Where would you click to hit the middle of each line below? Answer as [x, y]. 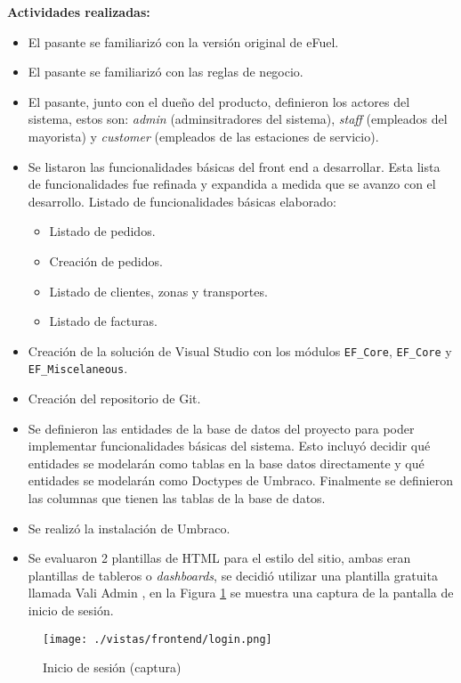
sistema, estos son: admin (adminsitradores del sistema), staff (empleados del [238, 119]
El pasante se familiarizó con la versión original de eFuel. [183, 41]
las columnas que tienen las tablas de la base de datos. [177, 498]
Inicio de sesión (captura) [112, 667]
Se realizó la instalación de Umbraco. [129, 528]
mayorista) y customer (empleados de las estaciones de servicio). [203, 136]
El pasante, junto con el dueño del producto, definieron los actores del [219, 101]
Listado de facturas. [103, 321]
